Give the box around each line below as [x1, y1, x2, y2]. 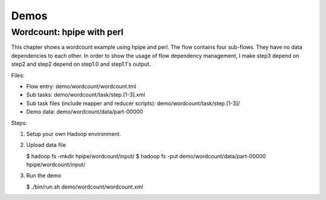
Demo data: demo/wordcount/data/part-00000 [26, 108, 143, 115]
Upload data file [26, 141, 66, 149]
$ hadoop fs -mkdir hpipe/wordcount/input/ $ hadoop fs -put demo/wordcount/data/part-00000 [26, 152, 266, 160]
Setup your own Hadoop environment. [26, 130, 121, 137]
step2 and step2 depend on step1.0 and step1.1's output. [11, 60, 151, 68]
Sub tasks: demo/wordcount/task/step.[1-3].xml [26, 91, 145, 98]
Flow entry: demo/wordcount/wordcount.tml [26, 82, 136, 90]
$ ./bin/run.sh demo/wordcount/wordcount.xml [26, 183, 144, 190]
